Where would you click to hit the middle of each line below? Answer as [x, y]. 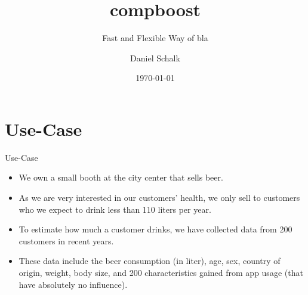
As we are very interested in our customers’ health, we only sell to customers [159, 198]
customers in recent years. [66, 240]
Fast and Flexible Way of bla [155, 38]
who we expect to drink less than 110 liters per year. [115, 209]
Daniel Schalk [155, 58]
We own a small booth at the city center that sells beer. [121, 177]
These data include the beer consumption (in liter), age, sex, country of [150, 261]
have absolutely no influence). [73, 284]
